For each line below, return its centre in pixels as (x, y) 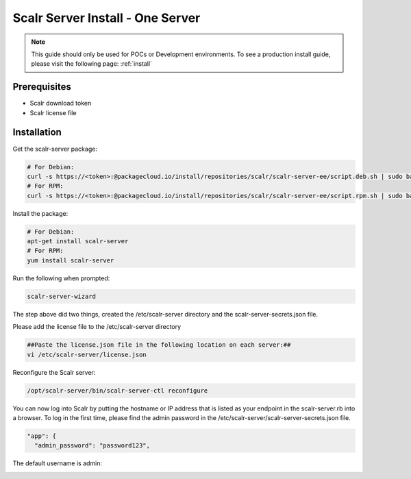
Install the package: (40, 213)
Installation (37, 133)
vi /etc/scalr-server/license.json (87, 354)
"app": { (42, 436)
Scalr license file (53, 112)
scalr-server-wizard (61, 296)
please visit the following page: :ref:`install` (91, 64)
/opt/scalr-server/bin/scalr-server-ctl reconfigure (117, 390)
